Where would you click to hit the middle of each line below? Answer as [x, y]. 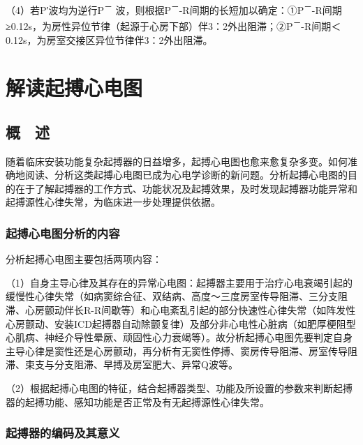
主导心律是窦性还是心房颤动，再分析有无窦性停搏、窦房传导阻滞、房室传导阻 [181, 350]
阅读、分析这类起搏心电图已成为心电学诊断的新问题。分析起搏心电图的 [186, 175]
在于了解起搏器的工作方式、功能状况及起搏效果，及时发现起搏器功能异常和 [186, 188]
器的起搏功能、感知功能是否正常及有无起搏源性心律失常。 [138, 401]
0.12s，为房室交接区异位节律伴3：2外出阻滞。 [109, 39]
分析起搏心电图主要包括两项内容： [84, 259]
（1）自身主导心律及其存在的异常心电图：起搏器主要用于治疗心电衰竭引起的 [179, 282]
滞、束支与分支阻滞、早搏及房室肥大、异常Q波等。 [122, 364]
